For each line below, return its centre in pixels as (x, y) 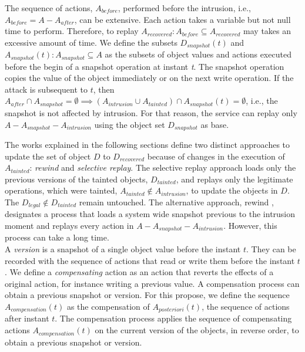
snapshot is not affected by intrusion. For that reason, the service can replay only (151, 112)
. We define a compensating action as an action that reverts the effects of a (139, 272)
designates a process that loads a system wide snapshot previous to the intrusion (150, 214)
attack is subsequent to (46, 89)
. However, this (250, 225)
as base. (215, 124)
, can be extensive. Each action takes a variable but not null (182, 19)
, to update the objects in (232, 190)
